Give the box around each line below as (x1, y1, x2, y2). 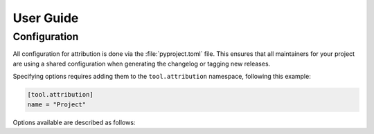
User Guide (12, 10, 79, 26)
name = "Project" (27, 100, 87, 108)
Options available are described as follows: (12, 118, 136, 126)
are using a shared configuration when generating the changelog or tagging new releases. (12, 59, 271, 68)
